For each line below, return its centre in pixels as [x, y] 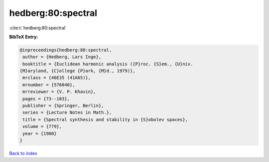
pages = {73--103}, [46, 99]
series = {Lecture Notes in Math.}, [67, 113]
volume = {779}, [42, 126]
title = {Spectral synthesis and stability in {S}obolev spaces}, [105, 120]
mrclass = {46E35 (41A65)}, [57, 78]
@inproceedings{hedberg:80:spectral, [66, 50]
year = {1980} [40, 133]
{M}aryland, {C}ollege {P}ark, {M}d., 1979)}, [77, 71]
